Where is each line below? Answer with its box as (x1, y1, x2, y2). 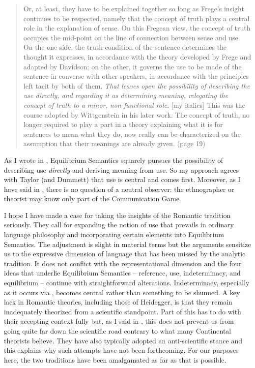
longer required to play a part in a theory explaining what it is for (23, 119, 223, 129)
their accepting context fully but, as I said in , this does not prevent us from (4, 316, 234, 326)
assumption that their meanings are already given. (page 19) (23, 138, 205, 149)
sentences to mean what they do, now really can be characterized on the (23, 128, 241, 139)
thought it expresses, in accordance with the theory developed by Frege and (23, 51, 252, 61)
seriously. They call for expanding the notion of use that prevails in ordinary (4, 219, 234, 230)
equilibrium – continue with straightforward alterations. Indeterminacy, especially (4, 277, 250, 288)
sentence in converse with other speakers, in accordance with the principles (23, 71, 249, 81)
